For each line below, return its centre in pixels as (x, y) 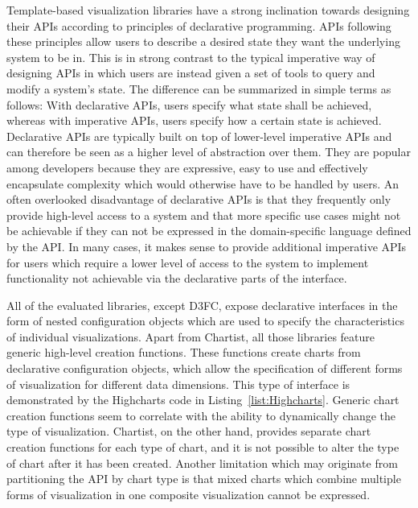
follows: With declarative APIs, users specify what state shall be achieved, (189, 104)
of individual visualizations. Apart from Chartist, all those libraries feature (191, 336)
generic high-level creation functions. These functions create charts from (184, 352)
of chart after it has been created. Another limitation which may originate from (202, 463)
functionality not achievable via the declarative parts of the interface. (177, 278)
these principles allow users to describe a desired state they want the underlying (203, 41)
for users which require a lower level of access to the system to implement (188, 262)
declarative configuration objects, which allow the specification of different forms (205, 368)
